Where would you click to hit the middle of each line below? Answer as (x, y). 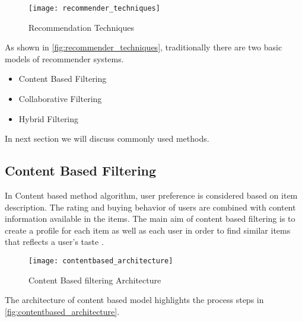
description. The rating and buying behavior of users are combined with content (150, 207)
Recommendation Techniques (81, 27)
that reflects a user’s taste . (54, 242)
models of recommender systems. (64, 58)
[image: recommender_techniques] (94, 8)
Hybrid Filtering (49, 118)
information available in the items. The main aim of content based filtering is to (150, 219)
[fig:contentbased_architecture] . (62, 311)
